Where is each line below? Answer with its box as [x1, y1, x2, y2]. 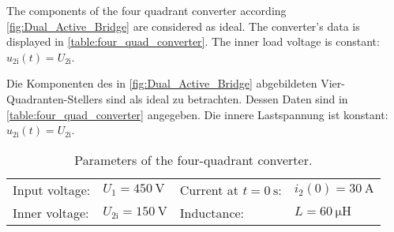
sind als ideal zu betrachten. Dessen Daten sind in [106, 90, 348, 107]
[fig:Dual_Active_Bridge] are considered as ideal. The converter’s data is [6, 17, 360, 34]
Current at [179, 180, 239, 199]
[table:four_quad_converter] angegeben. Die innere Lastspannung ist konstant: [6, 106, 388, 122]
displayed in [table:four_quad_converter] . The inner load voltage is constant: [6, 33, 380, 50]
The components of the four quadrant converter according [6, 2, 287, 18]
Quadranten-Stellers [6, 90, 103, 107]
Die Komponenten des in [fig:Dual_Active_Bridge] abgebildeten [6, 75, 317, 92]
